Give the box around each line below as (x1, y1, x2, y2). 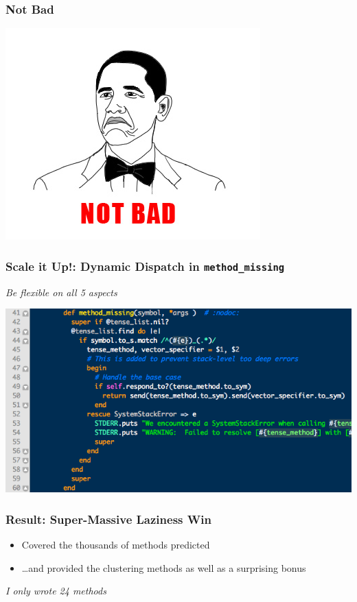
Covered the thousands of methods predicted (21, 538, 210, 552)
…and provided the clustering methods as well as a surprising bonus (21, 560, 306, 575)
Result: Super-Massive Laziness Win (5, 510, 211, 527)
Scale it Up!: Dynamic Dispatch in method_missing (5, 257, 285, 274)
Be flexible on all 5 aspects (5, 285, 117, 299)
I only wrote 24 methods (5, 583, 106, 598)
